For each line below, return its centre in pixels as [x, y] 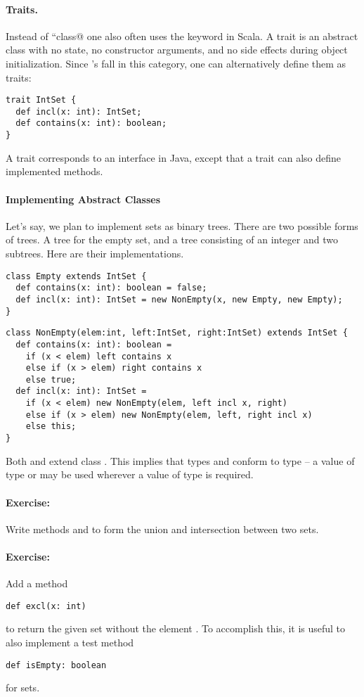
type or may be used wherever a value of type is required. [130, 474]
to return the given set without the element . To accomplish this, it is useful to [176, 628]
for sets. [23, 688]
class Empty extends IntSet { [76, 276]
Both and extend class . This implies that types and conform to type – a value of [180, 460]
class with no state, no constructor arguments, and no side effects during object [177, 50]
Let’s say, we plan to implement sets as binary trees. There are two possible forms [182, 225]
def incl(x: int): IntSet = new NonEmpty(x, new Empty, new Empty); [179, 299]
